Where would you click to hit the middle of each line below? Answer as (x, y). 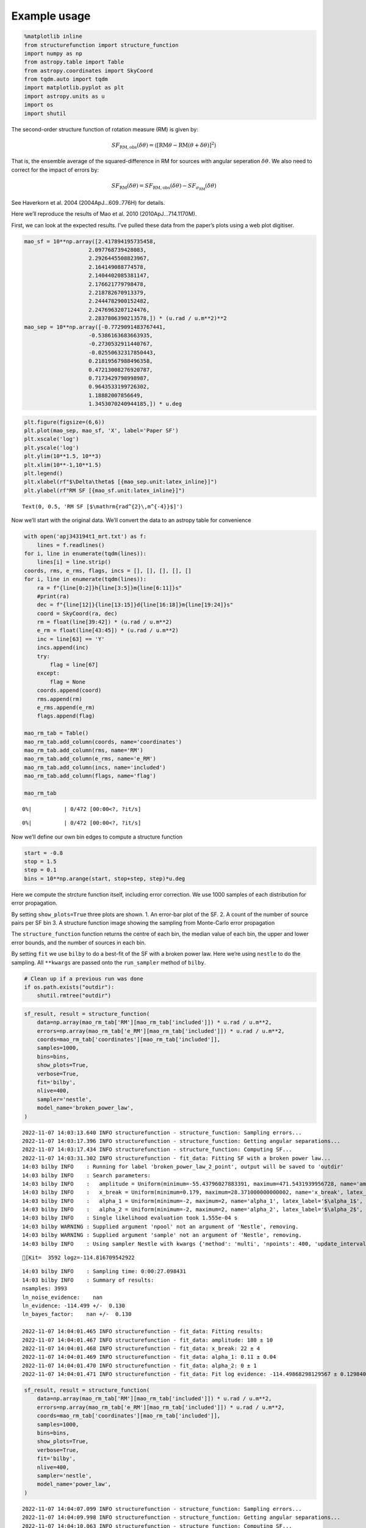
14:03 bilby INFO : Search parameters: (87, 1175)
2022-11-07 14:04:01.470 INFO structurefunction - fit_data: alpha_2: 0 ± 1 (140, 1365)
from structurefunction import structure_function (102, 45)
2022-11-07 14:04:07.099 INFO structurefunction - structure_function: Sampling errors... (162, 1509)
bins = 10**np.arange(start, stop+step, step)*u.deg (105, 878)
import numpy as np (53, 53)
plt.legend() (44, 473)
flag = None (67, 682)
